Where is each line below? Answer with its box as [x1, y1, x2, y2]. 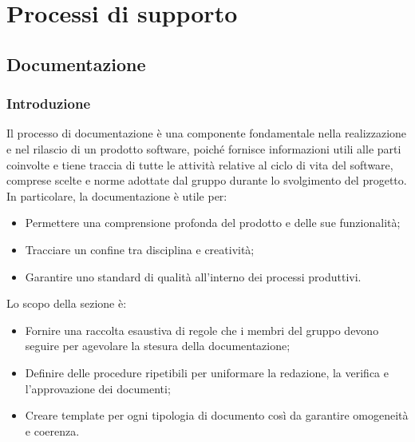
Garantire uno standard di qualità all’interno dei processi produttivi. [25, 268, 362, 285]
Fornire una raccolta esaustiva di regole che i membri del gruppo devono [25, 321, 379, 338]
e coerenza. [25, 422, 80, 439]
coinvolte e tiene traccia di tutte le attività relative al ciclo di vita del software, [6, 156, 393, 173]
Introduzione [6, 94, 91, 113]
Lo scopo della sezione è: [6, 295, 127, 312]
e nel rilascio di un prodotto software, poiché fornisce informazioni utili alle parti [6, 140, 401, 157]
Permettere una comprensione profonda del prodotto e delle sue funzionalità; [25, 214, 401, 231]
